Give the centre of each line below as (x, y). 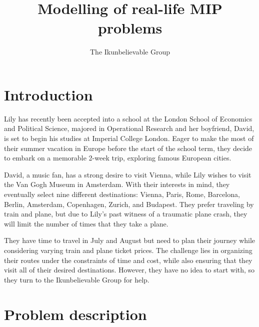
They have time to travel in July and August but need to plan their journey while (130, 240)
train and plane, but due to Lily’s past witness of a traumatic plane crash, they (126, 214)
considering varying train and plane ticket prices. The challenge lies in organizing (128, 250)
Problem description (75, 314)
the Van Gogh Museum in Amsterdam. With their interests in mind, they (117, 184)
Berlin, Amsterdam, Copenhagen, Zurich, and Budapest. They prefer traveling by (129, 204)
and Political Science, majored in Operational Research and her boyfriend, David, (129, 128)
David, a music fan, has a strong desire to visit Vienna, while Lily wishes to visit (128, 174)
